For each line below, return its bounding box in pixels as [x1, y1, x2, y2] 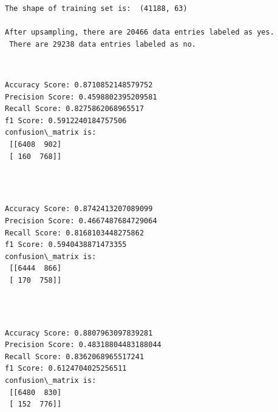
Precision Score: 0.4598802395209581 [5, 92, 157, 101]
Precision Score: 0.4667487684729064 [5, 216, 157, 225]
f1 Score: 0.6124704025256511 [5, 364, 127, 373]
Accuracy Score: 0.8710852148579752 [5, 80, 153, 89]
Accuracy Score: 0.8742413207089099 [5, 204, 153, 214]
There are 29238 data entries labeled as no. [9, 39, 196, 49]
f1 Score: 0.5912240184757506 [5, 116, 127, 125]
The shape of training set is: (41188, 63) [5, 4, 188, 13]
